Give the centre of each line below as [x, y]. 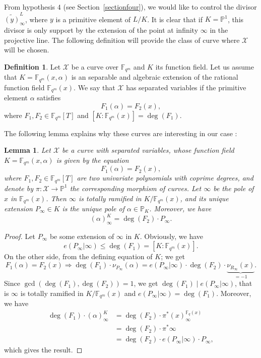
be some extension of [82, 236]
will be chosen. [27, 50]
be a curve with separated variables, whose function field [148, 150]
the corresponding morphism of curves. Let [136, 188]
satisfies [49, 98]
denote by [19, 188]
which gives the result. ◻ [43, 350]
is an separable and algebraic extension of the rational [155, 77]
